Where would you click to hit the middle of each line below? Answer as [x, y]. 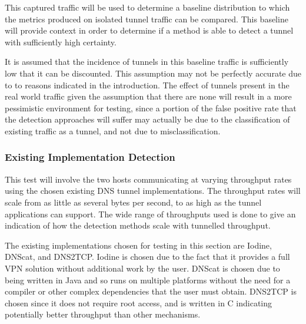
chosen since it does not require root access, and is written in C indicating [139, 302]
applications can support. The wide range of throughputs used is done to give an [150, 214]
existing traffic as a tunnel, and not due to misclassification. [113, 130]
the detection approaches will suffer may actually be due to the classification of [147, 119]
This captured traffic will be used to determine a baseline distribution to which [147, 7]
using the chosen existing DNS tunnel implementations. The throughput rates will [153, 191]
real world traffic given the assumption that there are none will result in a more [148, 96]
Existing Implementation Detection [90, 157]
